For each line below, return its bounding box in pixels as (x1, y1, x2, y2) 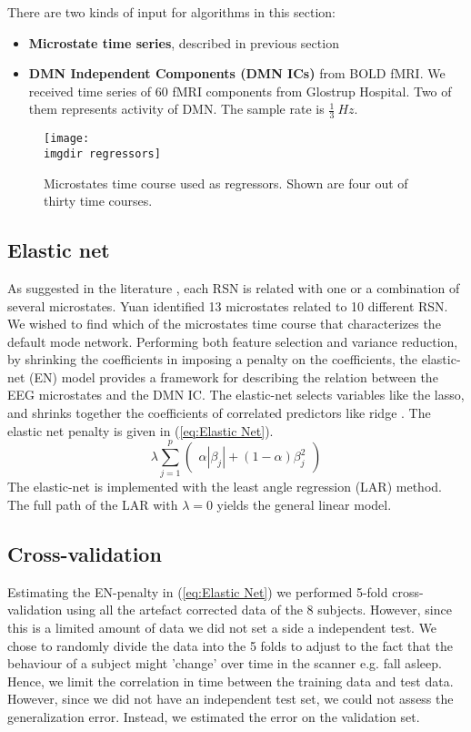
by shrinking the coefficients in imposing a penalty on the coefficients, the (7, 350, 418, 369)
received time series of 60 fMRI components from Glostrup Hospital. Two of (28, 81, 452, 100)
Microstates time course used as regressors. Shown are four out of (44, 173, 408, 192)
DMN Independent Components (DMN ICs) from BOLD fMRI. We (28, 64, 446, 83)
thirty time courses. (44, 191, 153, 210)
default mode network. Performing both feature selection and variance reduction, (7, 331, 458, 351)
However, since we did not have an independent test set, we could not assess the (7, 689, 454, 708)
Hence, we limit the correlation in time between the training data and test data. (7, 671, 454, 690)
